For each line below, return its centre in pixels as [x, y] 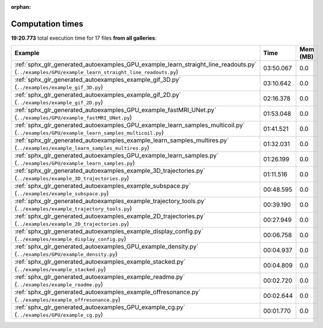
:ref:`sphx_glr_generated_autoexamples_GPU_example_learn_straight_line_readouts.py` [135, 65]
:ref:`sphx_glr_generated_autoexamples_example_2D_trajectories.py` [110, 216]
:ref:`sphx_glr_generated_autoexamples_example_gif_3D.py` [98, 80]
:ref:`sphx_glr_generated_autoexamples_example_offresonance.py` [108, 292]
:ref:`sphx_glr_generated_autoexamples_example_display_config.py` [109, 231]
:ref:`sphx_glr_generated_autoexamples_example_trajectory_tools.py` [110, 201]
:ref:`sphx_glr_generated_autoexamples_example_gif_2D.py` [98, 95]
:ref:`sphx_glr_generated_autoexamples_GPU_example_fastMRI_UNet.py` [115, 110]
